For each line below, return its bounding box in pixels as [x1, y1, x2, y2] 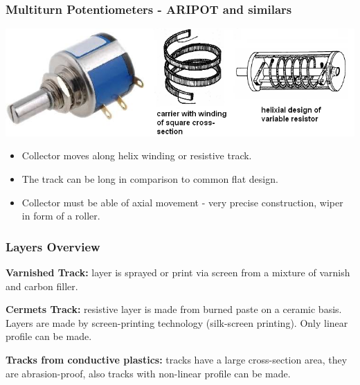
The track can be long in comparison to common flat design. [21, 172, 278, 186]
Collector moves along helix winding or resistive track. [21, 148, 252, 163]
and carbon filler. [6, 278, 78, 293]
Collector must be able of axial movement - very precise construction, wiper [21, 195, 343, 209]
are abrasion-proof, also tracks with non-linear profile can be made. [6, 366, 291, 380]
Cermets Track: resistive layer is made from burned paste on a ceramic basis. [6, 302, 342, 316]
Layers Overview [6, 238, 100, 255]
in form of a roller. [21, 208, 100, 223]
